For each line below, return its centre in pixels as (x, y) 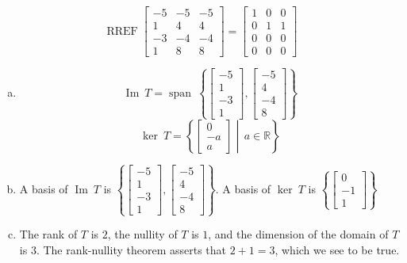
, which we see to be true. (337, 249)
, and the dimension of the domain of (298, 234)
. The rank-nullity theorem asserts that (131, 249)
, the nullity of (142, 234)
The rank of (48, 234)
